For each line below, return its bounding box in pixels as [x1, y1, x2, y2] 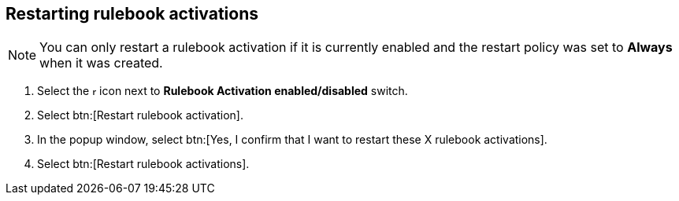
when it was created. [39, 55, 163, 71]
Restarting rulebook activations [6, 4, 259, 24]
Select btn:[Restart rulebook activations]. [37, 157, 250, 171]
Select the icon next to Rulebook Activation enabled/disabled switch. [37, 84, 408, 98]
